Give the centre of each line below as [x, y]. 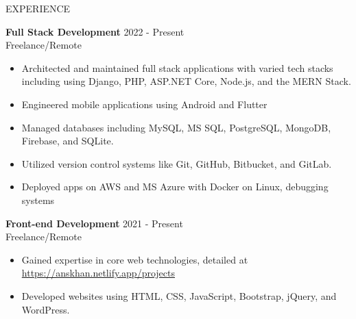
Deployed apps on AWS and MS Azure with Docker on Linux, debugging [175, 187]
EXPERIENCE [38, 8]
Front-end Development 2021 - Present [94, 223]
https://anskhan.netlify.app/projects [98, 273]
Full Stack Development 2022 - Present [95, 31]
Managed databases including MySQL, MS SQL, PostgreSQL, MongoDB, [176, 127]
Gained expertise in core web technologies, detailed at [135, 259]
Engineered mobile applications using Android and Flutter [144, 104]
